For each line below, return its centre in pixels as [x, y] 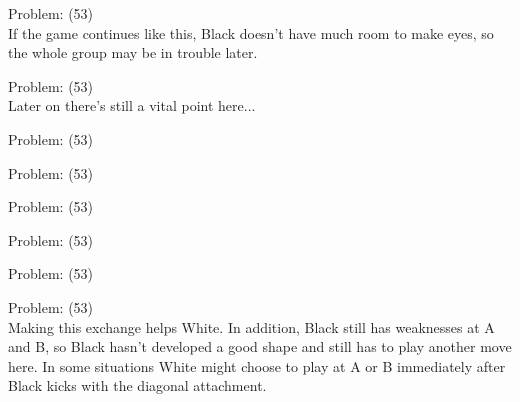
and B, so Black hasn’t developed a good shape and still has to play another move [260, 346]
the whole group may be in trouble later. [133, 52]
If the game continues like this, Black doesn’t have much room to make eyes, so [251, 32]
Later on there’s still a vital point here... [132, 105]
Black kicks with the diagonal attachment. [137, 385]
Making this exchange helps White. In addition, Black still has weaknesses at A [251, 326]
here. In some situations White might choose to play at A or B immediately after [257, 365]
